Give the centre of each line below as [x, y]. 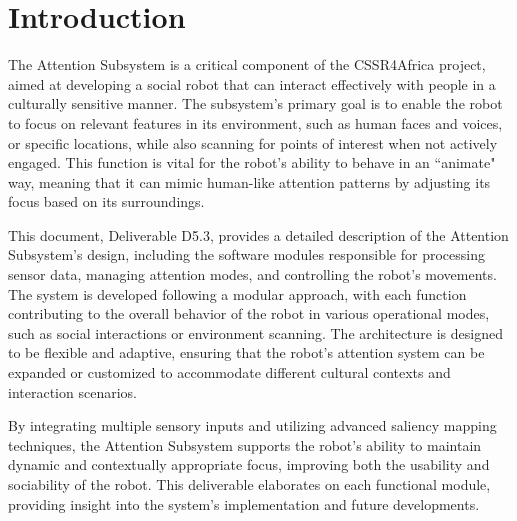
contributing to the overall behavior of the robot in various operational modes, [249, 313]
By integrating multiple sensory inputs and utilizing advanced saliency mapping [252, 425]
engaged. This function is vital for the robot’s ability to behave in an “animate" [252, 162]
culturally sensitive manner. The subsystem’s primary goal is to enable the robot [255, 103]
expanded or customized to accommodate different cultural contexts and [229, 372]
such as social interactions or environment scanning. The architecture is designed [255, 332]
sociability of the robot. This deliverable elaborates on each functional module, [249, 484]
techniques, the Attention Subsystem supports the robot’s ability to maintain [245, 444]
